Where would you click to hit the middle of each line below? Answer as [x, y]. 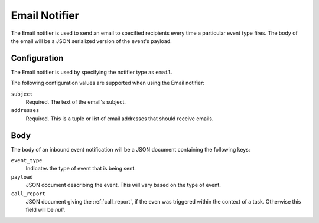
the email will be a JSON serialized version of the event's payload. [91, 41]
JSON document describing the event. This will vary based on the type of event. [123, 185]
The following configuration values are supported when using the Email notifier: [108, 83]
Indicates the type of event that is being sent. [81, 169]
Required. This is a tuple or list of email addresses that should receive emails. [120, 119]
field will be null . [45, 210]
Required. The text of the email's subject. [76, 102]
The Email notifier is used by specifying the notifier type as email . [92, 72]
